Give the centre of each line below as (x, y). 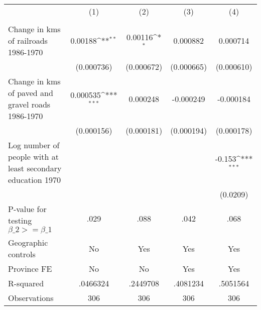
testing (20, 220)
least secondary (35, 168)
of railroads (28, 40)
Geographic (28, 242)
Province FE (30, 269)
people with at (33, 157)
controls (22, 254)
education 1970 (34, 180)
